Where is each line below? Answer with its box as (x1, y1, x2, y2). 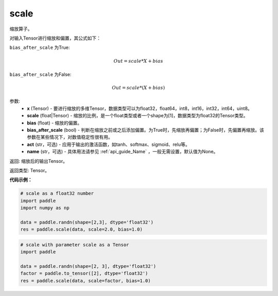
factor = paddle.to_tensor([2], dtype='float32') (20, 270, 148, 276)
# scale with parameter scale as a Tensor (20, 242, 129, 248)
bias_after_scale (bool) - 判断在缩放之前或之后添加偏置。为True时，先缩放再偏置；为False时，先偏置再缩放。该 (27, 127, 265, 133)
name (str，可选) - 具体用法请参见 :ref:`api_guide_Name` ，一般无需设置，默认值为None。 (27, 149, 218, 155)
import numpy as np (20, 205, 69, 211)
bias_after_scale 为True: (9, 44, 70, 51)
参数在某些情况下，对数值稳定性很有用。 (27, 134, 113, 140)
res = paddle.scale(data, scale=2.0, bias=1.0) (20, 227, 143, 232)
